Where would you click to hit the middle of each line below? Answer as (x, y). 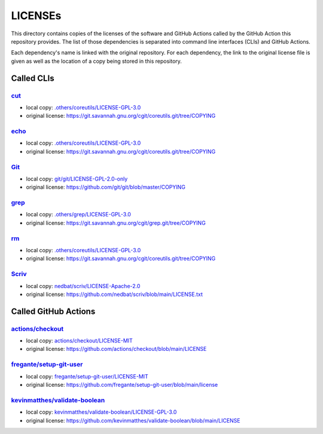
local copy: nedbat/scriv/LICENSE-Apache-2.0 (83, 286)
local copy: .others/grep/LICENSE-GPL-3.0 (79, 215)
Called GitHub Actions (53, 311)
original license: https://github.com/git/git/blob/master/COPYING (106, 187)
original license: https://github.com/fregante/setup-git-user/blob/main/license (122, 385)
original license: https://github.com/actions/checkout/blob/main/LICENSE (116, 349)
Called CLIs (33, 78)
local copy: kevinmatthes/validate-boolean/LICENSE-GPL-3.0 (101, 412)
